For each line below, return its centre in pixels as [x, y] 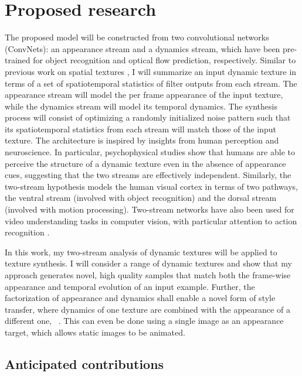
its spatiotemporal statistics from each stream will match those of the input [141, 129]
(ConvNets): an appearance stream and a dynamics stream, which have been [142, 48]
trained [18, 60]
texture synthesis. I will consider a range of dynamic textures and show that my [148, 263]
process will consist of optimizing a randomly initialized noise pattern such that [148, 117]
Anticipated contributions [84, 363]
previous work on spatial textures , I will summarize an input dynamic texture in [151, 71]
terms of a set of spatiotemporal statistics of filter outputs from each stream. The [151, 83]
